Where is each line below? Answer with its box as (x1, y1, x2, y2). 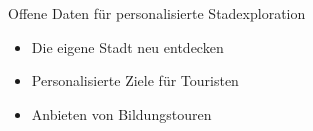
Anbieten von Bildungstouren (31, 103, 212, 124)
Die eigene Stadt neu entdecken (31, 36, 224, 57)
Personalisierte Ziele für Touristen (31, 70, 239, 91)
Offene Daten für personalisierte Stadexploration (8, 3, 306, 23)
